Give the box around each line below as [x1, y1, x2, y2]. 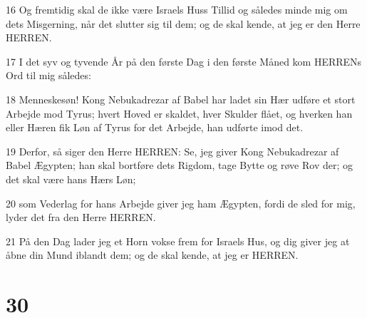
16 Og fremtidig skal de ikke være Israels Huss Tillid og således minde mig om [6, 2, 348, 16]
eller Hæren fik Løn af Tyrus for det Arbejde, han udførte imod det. [6, 120, 304, 135]
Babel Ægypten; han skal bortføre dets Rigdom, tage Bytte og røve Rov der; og [6, 158, 353, 173]
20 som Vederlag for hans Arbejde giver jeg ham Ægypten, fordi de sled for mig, [6, 195, 356, 210]
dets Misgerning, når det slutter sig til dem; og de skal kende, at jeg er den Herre [6, 16, 361, 31]
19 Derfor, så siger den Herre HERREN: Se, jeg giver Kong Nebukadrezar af [6, 143, 339, 158]
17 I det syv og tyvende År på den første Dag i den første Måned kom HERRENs [6, 53, 362, 68]
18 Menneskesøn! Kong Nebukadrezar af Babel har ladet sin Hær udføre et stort [6, 91, 356, 106]
